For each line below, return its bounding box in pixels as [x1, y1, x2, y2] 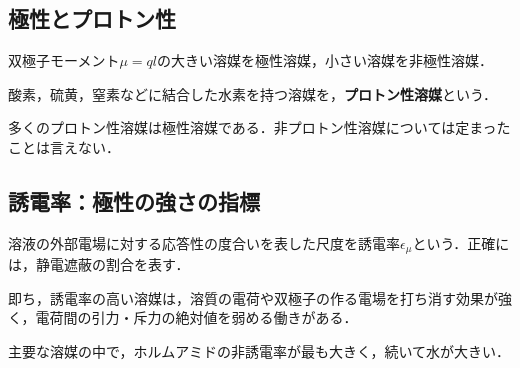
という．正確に [412, 232, 510, 253]
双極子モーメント [8, 50, 120, 71]
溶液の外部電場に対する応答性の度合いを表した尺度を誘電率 [8, 232, 400, 253]
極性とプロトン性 [8, 3, 176, 34]
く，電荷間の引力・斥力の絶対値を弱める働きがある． [8, 307, 358, 328]
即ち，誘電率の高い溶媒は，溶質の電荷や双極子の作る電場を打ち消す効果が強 [8, 287, 512, 308]
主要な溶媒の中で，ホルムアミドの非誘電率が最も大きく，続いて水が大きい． [8, 341, 511, 362]
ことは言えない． [8, 136, 120, 157]
